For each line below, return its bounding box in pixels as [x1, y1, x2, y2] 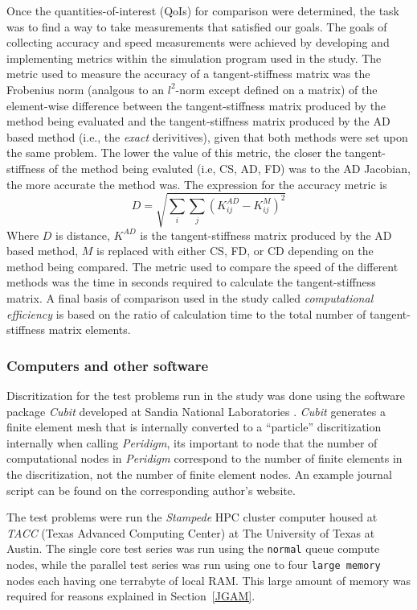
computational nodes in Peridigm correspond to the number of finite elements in [6, 450, 403, 467]
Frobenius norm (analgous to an [6, 80, 165, 97]
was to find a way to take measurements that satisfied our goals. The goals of [6, 18, 387, 35]
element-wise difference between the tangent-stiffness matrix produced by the [6, 97, 386, 113]
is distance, [55, 226, 110, 243]
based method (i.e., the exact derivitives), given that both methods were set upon [6, 128, 408, 145]
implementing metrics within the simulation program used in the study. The [6, 49, 382, 66]
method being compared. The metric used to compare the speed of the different [6, 258, 399, 274]
